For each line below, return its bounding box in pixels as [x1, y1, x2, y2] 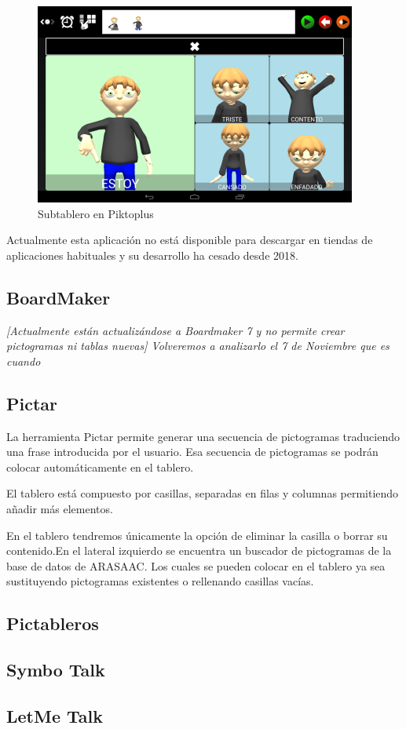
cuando [6, 352, 41, 369]
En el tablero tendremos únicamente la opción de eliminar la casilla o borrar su [6, 527, 388, 543]
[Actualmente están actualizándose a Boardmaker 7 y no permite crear [6, 322, 345, 338]
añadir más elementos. [6, 500, 113, 516]
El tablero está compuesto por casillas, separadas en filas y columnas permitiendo [6, 485, 399, 501]
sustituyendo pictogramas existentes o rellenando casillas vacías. [6, 573, 314, 589]
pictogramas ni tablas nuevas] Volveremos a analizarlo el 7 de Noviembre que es [6, 337, 390, 354]
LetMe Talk [6, 703, 103, 727]
